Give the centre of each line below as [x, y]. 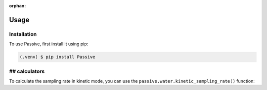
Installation [23, 34]
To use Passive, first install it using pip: [49, 44]
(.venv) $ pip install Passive [58, 57]
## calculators [27, 71]
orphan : [18, 6]
